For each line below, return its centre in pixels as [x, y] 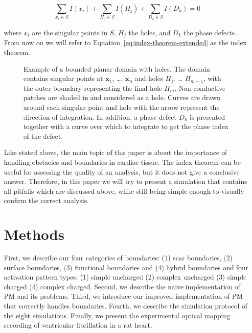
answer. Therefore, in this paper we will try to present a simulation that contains [126, 181]
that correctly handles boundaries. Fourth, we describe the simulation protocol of [126, 306]
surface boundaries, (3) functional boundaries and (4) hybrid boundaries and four [126, 267]
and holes [149, 78]
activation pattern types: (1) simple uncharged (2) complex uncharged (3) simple [125, 277]
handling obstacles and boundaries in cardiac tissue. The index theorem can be [122, 162]
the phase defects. [210, 32]
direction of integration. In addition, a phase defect [100, 116]
